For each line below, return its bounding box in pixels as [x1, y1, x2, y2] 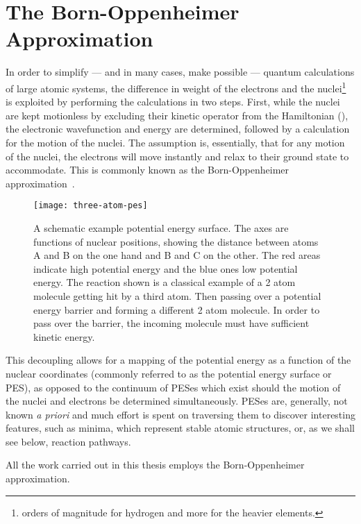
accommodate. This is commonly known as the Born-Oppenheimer [6, 162, 289, 177]
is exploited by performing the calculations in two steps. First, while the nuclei [6, 94, 340, 109]
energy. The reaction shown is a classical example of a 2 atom [33, 275, 296, 289]
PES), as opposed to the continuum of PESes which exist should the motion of [6, 380, 341, 394]
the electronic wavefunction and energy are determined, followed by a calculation [6, 121, 350, 136]
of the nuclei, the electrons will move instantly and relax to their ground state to [6, 149, 349, 163]
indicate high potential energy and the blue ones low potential [33, 261, 298, 276]
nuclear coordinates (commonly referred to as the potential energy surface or [6, 366, 332, 380]
